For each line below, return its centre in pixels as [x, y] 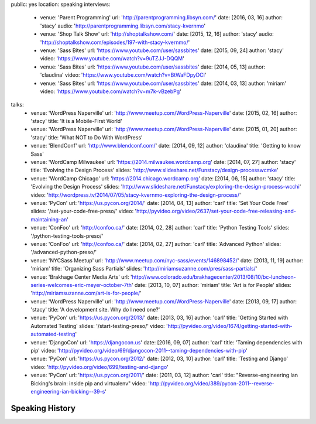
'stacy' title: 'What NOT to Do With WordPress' [87, 137]
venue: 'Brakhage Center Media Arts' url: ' [81, 277]
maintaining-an [49, 219]
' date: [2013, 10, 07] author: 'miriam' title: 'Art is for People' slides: [212, 285]
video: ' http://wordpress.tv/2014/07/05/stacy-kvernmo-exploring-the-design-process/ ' [136, 195]
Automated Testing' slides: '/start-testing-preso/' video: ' [99, 326]
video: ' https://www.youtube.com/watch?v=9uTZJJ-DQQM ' [112, 59]
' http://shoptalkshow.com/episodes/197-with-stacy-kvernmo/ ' [115, 42]
